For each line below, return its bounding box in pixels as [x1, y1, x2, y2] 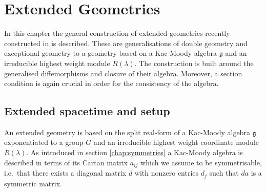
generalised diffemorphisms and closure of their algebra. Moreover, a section [4, 68, 242, 78]
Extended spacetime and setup [4, 103, 170, 119]
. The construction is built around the [134, 57, 254, 68]
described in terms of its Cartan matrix [4, 157, 128, 167]
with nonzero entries [134, 167, 199, 178]
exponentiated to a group [4, 137, 84, 147]
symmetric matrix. [4, 178, 62, 188]
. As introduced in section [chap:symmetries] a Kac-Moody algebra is [26, 147, 243, 158]
